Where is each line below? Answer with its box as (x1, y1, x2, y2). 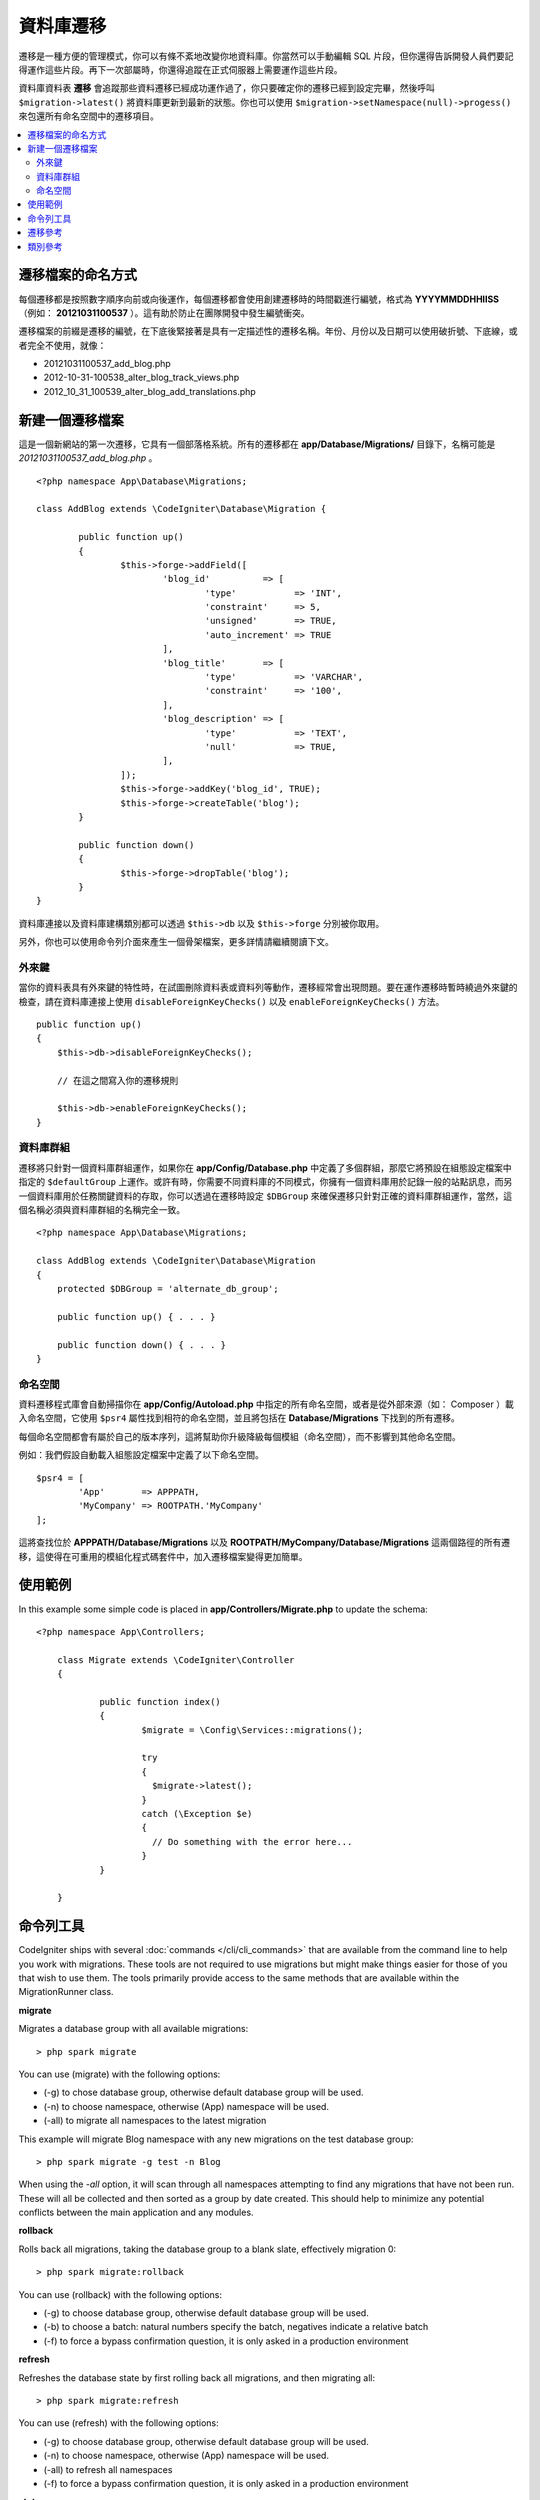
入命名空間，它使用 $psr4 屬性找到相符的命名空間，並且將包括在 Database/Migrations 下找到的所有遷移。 (18, 1412, 460, 1424)
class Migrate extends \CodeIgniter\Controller (56, 1654, 295, 1665)
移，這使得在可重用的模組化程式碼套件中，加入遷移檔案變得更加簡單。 (18, 1550, 308, 1562)
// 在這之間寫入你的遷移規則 (56, 1075, 179, 1086)
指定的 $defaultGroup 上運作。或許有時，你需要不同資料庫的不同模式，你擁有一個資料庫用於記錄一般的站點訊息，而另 (18, 1176, 513, 1188)
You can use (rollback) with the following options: (18, 2288, 222, 2300)
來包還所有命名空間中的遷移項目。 (18, 110, 159, 122)
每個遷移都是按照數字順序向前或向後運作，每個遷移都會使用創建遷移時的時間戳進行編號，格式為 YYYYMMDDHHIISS (18, 293, 500, 305)
